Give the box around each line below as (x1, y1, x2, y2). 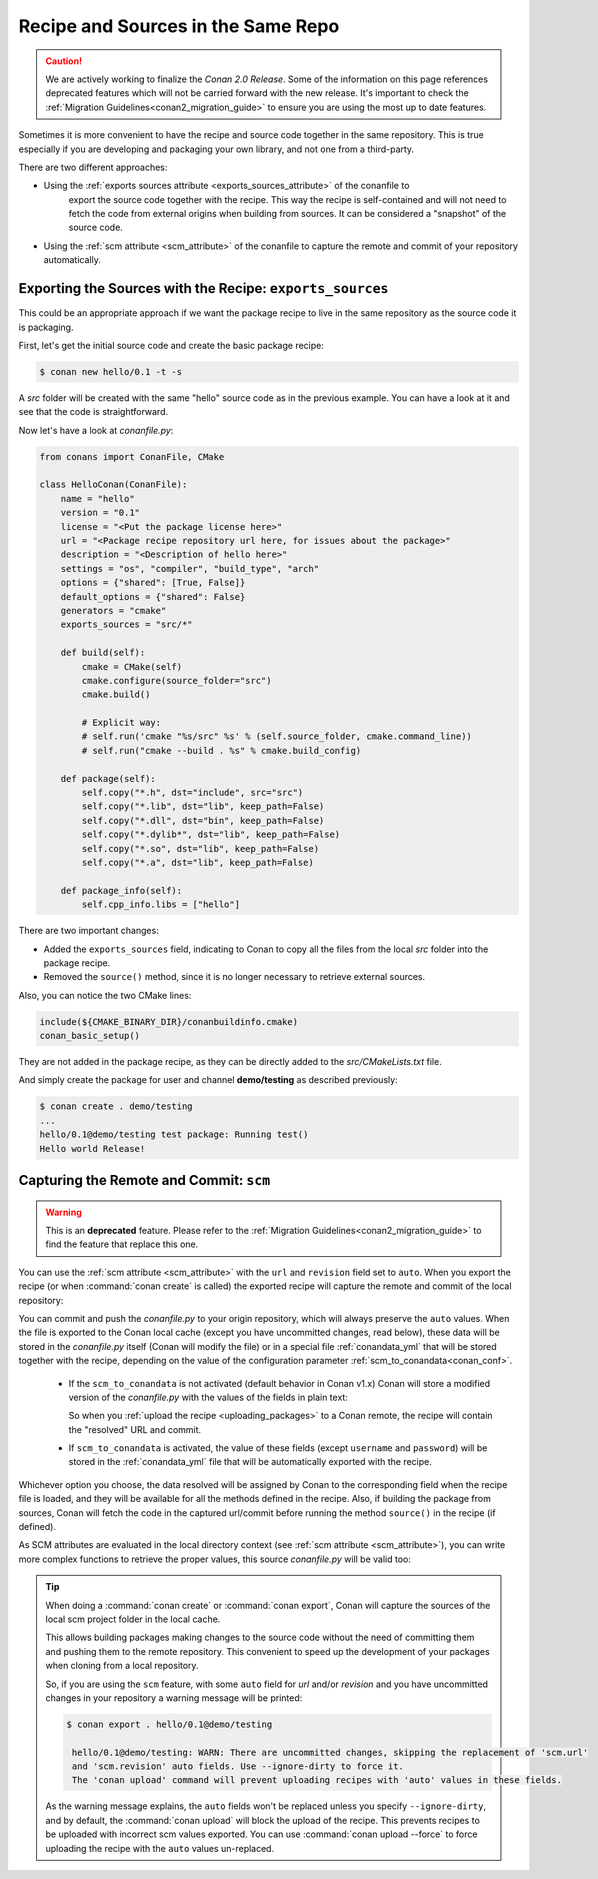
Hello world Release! (39, 1143, 146, 1154)
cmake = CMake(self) (81, 661, 183, 672)
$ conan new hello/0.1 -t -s (39, 366, 183, 377)
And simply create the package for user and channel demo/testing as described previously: (18, 1074, 399, 1086)
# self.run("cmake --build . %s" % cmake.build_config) (81, 745, 362, 756)
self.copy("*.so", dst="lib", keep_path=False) (81, 843, 320, 854)
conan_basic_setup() (39, 1030, 140, 1042)
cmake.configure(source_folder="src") (81, 675, 272, 686)
